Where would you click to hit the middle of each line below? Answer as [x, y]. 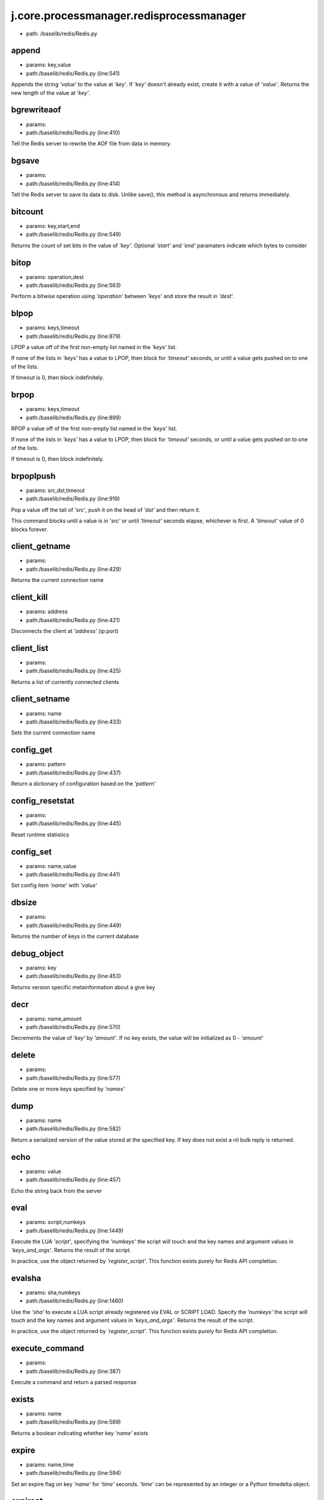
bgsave [25, 161]
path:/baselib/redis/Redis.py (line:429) [73, 569]
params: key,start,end [53, 226]
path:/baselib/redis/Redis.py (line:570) [73, 1027]
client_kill [29, 597]
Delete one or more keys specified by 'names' [68, 1089]
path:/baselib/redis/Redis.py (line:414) [73, 184]
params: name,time [50, 1465]
